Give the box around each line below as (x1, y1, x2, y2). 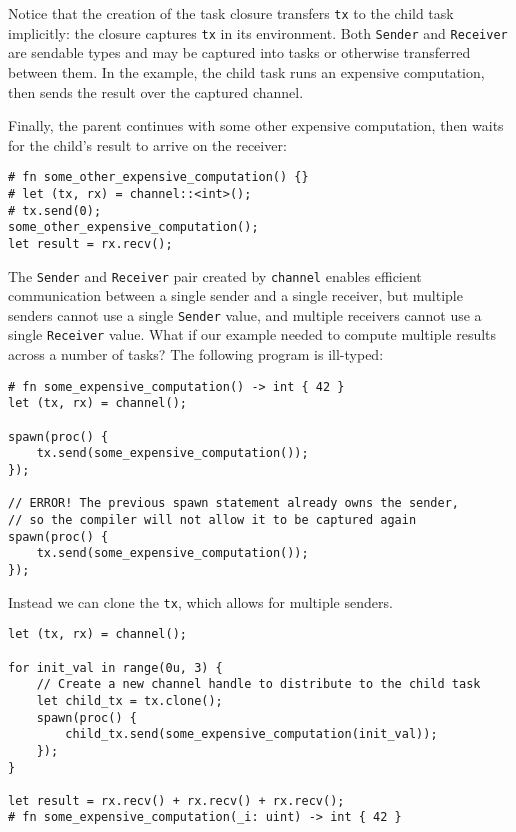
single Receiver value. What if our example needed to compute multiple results (8, 324, 497, 345)
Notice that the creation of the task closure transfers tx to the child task (8, 3, 454, 23)
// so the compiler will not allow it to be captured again (8, 512, 417, 527)
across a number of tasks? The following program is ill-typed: (8, 344, 384, 365)
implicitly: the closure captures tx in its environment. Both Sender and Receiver (8, 22, 508, 43)
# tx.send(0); (8, 203, 102, 218)
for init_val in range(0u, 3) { (8, 660, 223, 675)
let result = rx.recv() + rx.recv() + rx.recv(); (8, 793, 345, 808)
